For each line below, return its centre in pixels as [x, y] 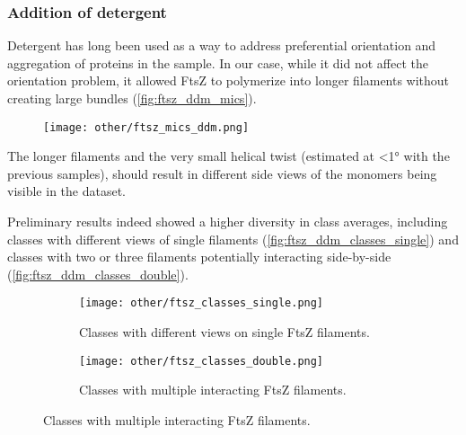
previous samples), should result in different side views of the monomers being [222, 173]
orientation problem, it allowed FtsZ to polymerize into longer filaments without [229, 80]
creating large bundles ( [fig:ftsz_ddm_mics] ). [132, 98]
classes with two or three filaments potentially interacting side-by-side [199, 257]
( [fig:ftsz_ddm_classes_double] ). [98, 274]
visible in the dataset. [66, 191]
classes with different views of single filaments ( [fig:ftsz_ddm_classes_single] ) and [233, 239]
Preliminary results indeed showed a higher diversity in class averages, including [228, 222]
